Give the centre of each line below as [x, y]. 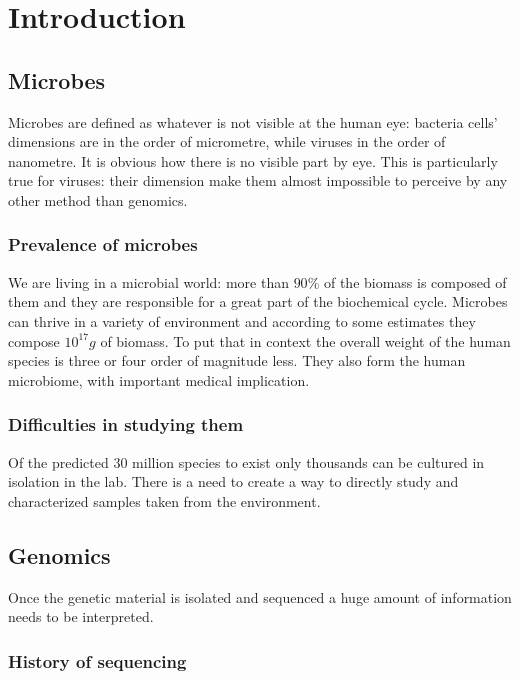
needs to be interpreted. [81, 616]
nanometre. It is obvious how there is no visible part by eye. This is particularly [253, 160]
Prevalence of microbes [103, 244]
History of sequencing [97, 660]
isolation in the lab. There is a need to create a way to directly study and [233, 481]
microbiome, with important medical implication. [159, 379]
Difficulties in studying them [126, 424]
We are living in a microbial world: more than [148, 281]
